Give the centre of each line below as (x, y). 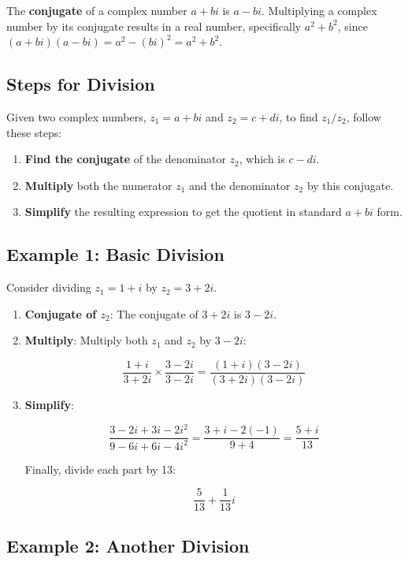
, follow (363, 116)
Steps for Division (81, 84)
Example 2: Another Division (128, 545)
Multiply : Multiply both (86, 340)
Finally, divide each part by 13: (100, 469)
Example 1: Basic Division (115, 254)
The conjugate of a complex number (97, 10)
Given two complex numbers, (76, 116)
